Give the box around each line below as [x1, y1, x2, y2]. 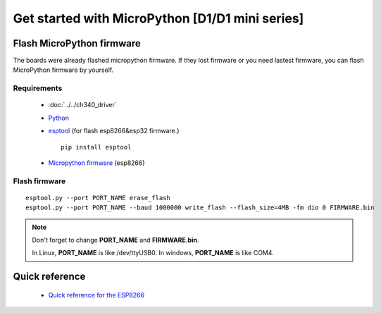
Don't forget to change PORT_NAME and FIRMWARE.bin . [32, 236, 199, 245]
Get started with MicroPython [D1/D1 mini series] [13, 11, 304, 26]
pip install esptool [61, 143, 132, 151]
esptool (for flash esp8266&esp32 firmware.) [48, 127, 180, 135]
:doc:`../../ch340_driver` [48, 101, 117, 109]
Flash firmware [13, 176, 66, 186]
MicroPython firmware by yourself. [13, 66, 114, 74]
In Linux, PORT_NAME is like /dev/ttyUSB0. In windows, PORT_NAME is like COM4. [32, 249, 274, 257]
